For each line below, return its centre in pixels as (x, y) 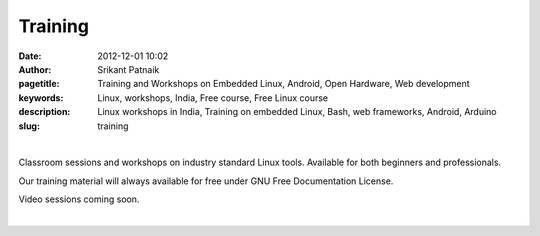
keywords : (41, 97)
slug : (29, 126)
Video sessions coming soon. (79, 199)
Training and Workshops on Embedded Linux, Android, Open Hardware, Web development (283, 84)
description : (44, 112)
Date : (30, 56)
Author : (35, 69)
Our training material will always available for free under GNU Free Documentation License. (206, 181)
